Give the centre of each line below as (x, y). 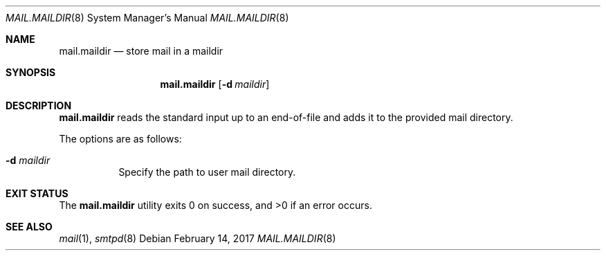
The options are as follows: (120, 139)
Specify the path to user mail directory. (207, 172)
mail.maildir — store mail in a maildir (141, 51)
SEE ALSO (29, 227)
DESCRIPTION (39, 106)
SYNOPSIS (31, 72)
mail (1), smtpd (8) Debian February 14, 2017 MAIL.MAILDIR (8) (198, 238)
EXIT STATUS (37, 193)
